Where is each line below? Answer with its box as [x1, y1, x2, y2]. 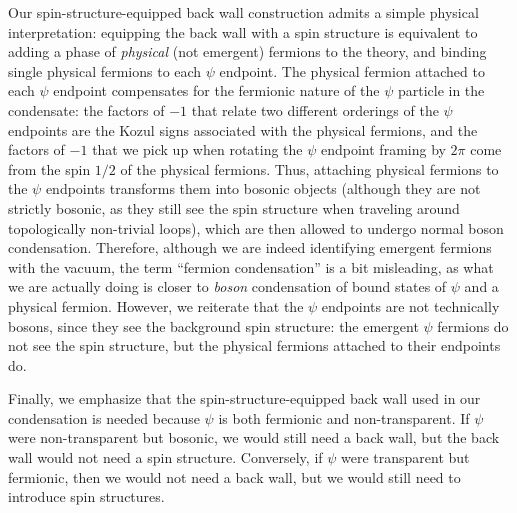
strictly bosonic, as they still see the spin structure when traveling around [8, 197, 460, 218]
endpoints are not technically [321, 295, 500, 316]
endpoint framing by [321, 139, 446, 160]
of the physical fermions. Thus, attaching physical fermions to [120, 158, 499, 179]
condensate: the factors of [8, 99, 165, 120]
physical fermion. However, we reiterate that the [8, 295, 304, 316]
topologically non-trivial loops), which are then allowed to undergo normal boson [8, 217, 504, 238]
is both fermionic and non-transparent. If [218, 407, 470, 428]
